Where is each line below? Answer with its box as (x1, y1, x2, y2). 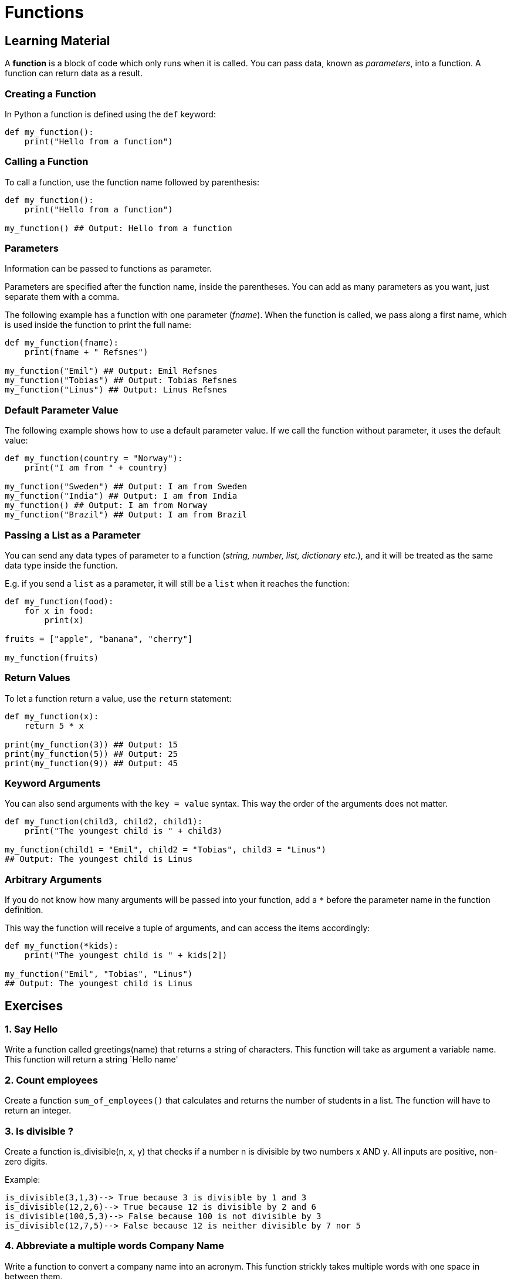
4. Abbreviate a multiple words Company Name (5, 1240, 224, 1252)
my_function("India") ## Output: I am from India (5, 491, 238, 501)
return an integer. (5, 1105, 72, 1116)
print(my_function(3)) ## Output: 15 (5, 739, 178, 749)
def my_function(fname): (5, 338, 119, 348)
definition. (5, 905, 43, 915)
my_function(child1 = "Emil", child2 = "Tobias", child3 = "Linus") (5, 845, 326, 855)
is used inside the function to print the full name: (5, 320, 192, 330)
